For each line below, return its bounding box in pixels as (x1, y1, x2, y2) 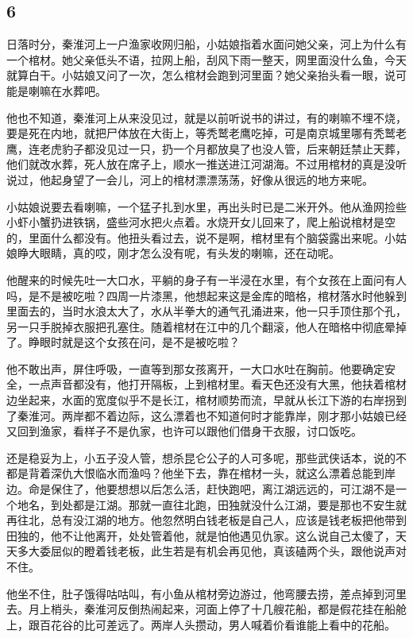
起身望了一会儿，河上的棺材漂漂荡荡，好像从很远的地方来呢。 (50, 171, 373, 188)
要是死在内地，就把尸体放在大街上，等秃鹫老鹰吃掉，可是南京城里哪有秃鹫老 (6, 125, 407, 141)
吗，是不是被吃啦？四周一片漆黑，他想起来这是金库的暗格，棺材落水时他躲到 (6, 287, 407, 304)
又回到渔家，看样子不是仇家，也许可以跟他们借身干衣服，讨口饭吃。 (6, 423, 362, 439)
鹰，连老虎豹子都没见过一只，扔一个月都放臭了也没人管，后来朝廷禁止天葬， (6, 140, 407, 157)
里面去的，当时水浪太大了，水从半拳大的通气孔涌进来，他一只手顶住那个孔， (6, 303, 407, 319)
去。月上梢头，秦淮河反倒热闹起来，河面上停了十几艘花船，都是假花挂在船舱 (6, 601, 407, 617)
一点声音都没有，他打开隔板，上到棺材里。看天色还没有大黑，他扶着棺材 (28, 376, 407, 392)
